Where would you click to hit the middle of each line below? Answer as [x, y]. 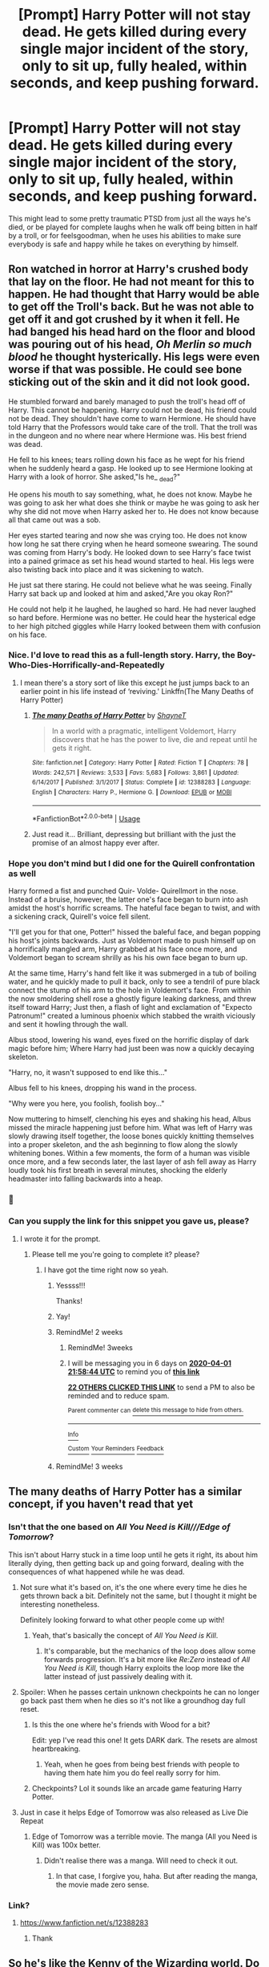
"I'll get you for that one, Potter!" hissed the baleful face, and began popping [134, 932]
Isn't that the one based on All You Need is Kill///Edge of [119, 1527]
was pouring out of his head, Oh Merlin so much [130, 345]
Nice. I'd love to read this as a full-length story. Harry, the [122, 655]
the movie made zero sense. [102, 1884]
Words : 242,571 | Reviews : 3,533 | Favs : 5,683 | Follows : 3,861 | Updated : [135, 773]
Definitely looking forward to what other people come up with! [122, 1620]
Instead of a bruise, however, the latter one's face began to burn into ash [128, 899]
